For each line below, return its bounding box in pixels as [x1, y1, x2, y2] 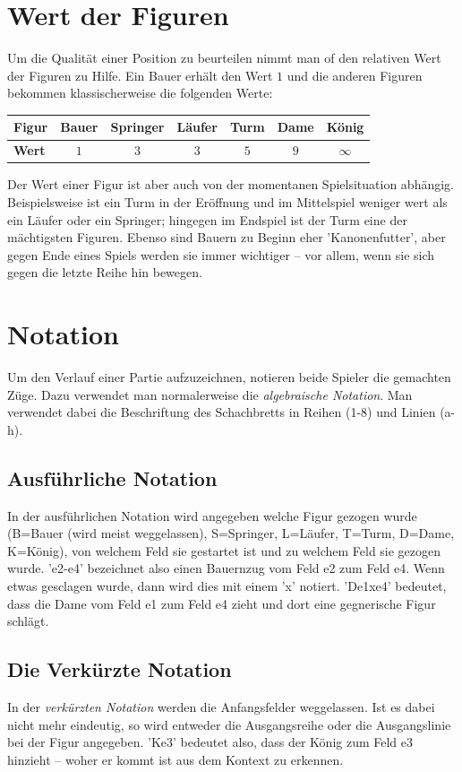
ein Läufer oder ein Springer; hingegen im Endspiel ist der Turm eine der [7, 210, 407, 229]
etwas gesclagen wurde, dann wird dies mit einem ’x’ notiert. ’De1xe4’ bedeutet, [7, 576, 447, 594]
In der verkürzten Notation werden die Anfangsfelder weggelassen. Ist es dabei [7, 697, 435, 716]
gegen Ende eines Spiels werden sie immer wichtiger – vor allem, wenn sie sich [7, 245, 435, 264]
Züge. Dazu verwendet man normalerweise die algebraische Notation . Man [7, 385, 413, 403]
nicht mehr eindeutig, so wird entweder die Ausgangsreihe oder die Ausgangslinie [7, 715, 451, 733]
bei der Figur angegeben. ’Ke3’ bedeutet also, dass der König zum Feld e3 [7, 733, 414, 751]
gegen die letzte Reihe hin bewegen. [7, 263, 202, 282]
